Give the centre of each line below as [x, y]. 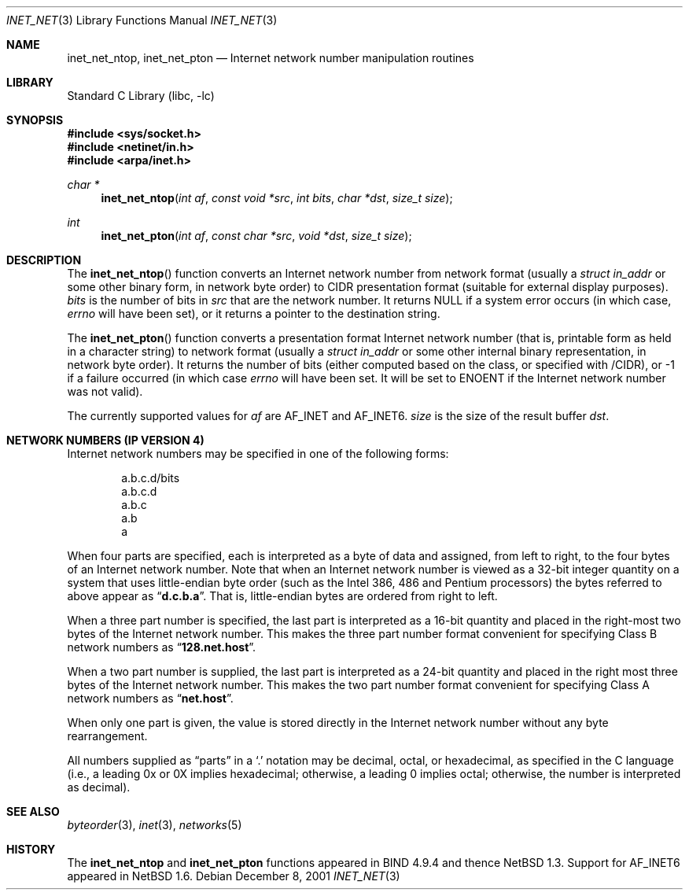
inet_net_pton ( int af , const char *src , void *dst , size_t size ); [256, 236]
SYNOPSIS [35, 120]
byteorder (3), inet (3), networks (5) [155, 825]
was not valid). [105, 391]
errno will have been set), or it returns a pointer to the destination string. [254, 313]
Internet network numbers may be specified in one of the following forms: [258, 454]
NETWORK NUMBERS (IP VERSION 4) [105, 440]
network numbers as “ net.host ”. [150, 698]
